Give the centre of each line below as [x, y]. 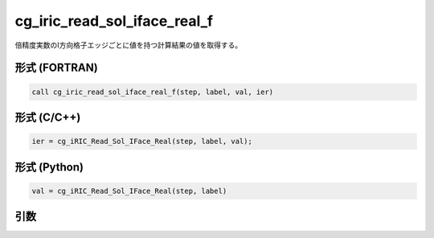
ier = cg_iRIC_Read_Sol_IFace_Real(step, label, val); [142, 142]
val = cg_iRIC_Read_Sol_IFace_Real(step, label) [129, 191]
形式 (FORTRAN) [56, 68]
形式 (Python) [49, 167]
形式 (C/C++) [48, 117]
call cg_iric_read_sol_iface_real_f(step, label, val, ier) [153, 92]
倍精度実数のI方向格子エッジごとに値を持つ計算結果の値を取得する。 [129, 45]
